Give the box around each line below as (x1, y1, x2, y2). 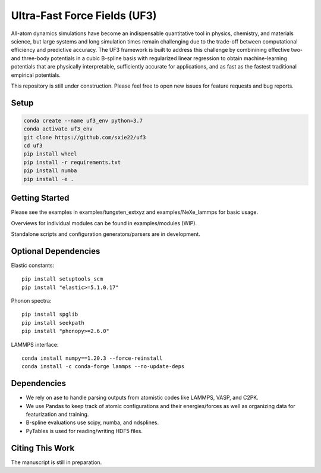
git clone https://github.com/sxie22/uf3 (23, 134, 146, 141)
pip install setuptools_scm (21, 276, 103, 282)
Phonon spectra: (11, 297, 52, 304)
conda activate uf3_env (23, 126, 93, 132)
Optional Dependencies (11, 246, 100, 256)
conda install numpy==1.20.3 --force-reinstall (21, 354, 163, 362)
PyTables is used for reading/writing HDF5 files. (26, 427, 143, 434)
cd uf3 (23, 142, 43, 149)
